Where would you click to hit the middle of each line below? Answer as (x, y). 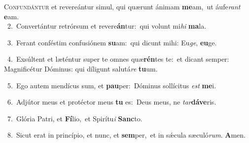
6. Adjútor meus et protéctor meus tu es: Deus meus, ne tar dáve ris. (112, 102)
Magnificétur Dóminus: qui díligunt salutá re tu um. (81, 68)
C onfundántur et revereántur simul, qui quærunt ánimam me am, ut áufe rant (122, 6)
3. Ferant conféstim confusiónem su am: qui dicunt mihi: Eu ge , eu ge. (112, 42)
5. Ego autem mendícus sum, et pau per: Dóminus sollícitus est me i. (112, 85)
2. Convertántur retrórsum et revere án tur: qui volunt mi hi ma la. (107, 26)
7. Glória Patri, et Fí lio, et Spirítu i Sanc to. (75, 118)
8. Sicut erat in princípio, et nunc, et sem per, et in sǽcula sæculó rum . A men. (126, 135)
